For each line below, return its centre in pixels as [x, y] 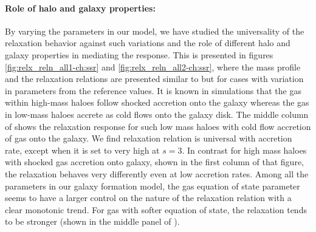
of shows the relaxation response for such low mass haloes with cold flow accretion [158, 126]
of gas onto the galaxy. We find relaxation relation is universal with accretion [149, 138]
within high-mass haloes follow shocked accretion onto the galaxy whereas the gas [157, 102]
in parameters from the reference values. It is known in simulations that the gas [153, 90]
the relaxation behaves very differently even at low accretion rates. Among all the [157, 173]
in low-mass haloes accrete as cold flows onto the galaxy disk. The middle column [157, 114]
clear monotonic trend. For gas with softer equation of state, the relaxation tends [156, 209]
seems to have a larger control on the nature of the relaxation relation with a [148, 198]
